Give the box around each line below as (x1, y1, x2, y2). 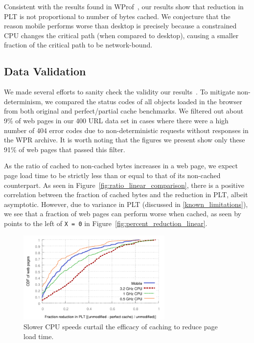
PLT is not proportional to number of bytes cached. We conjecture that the (4, 11, 231, 21)
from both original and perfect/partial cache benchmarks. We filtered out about (4, 106, 244, 116)
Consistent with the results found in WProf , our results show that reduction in (4, 1, 244, 11)
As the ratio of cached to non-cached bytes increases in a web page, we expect (4, 160, 238, 171)
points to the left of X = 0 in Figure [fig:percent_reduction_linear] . (4, 218, 208, 228)
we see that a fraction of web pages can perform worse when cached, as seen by (4, 208, 242, 219)
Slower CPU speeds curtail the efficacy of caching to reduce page (23, 321, 218, 331)
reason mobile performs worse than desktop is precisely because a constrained (4, 21, 237, 31)
